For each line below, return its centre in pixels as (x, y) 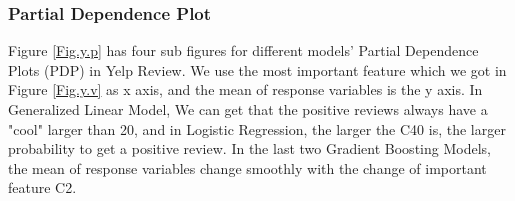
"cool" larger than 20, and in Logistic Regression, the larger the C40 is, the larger (257, 128)
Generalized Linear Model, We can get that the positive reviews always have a (248, 109)
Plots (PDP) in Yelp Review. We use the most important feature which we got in (257, 69)
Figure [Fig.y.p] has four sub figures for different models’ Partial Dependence (243, 50)
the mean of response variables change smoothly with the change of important (247, 167)
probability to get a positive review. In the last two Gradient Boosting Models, (249, 148)
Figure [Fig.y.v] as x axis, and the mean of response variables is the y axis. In (245, 89)
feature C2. (42, 187)
